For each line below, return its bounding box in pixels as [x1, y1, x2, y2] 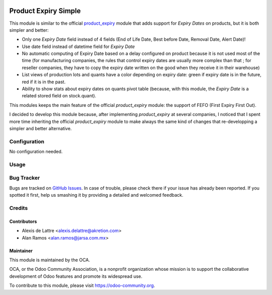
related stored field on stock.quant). [22, 93, 97, 99]
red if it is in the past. [22, 79, 65, 85]
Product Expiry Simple [9, 7, 81, 15]
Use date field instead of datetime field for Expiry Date [22, 43, 135, 49]
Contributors [9, 218, 37, 224]
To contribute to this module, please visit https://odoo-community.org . [9, 282, 156, 288]
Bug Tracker [9, 174, 40, 182]
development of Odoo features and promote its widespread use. [9, 273, 143, 279]
